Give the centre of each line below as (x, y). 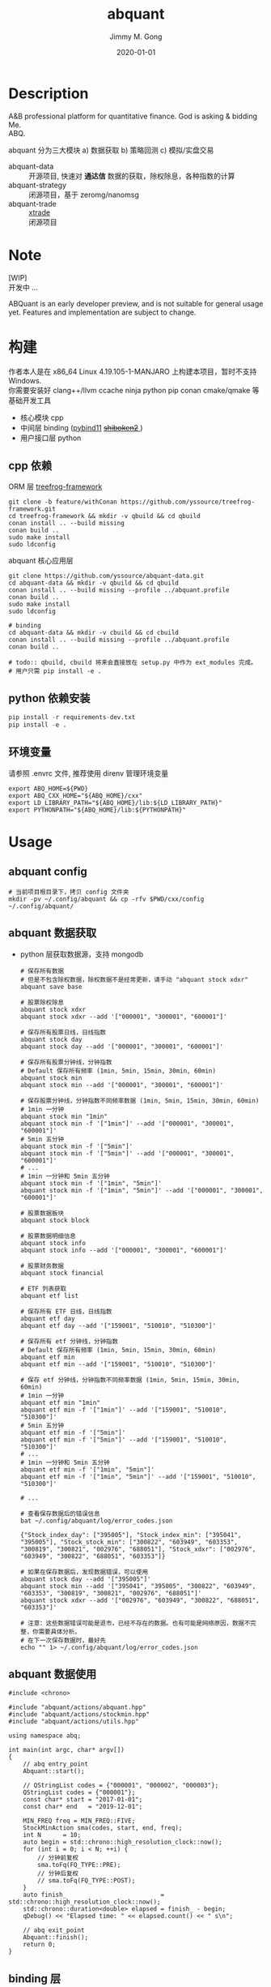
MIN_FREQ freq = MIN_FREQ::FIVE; (79, 1821)
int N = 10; (52, 1835)
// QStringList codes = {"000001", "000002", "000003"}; (121, 1786)
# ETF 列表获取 (43, 1289)
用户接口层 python (51, 438)
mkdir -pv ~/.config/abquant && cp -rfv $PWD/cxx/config (106, 899)
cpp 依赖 (30, 466)
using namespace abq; (45, 1736)
